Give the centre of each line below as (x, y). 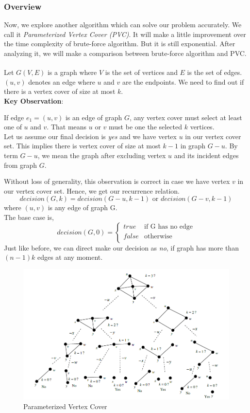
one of (13, 127)
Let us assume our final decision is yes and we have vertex (90, 136)
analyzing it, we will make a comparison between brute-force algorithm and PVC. (125, 53)
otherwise (158, 236)
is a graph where (72, 72)
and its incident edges (206, 155)
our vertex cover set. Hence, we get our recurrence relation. (92, 190)
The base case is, (29, 217)
